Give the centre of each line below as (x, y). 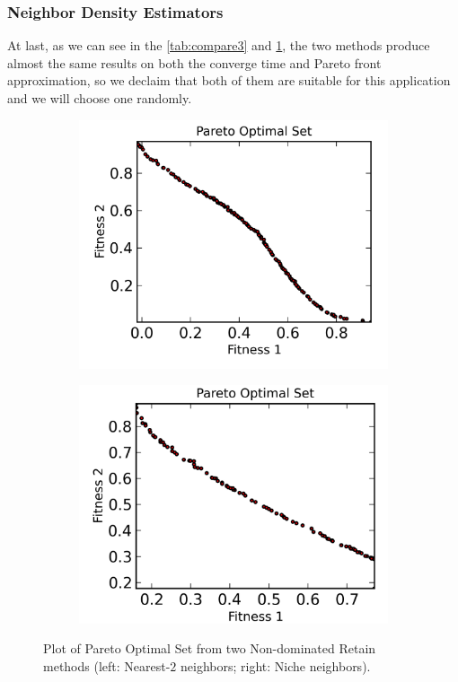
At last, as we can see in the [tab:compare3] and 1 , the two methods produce (219, 45)
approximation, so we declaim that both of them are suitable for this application (229, 80)
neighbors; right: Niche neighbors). (276, 665)
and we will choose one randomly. (100, 98)
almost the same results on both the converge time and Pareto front (194, 62)
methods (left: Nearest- (107, 665)
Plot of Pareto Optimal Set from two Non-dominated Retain (210, 648)
